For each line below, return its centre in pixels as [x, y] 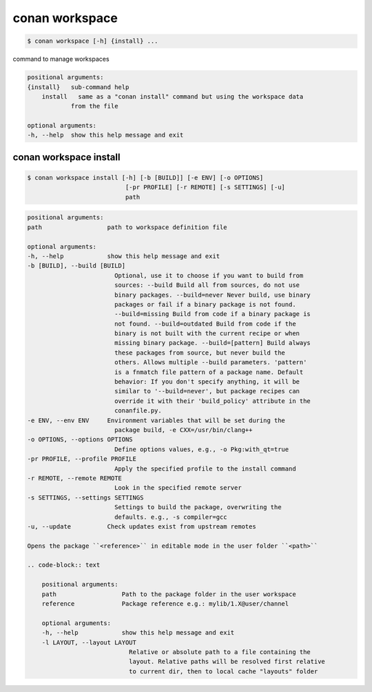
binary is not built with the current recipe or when [207, 334]
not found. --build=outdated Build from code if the [205, 324]
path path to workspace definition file [127, 227]
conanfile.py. [138, 411]
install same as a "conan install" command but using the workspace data [173, 96]
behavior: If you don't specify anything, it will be [207, 382]
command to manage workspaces [61, 59]
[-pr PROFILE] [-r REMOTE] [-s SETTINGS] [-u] [205, 187]
